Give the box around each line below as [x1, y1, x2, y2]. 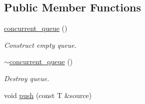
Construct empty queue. [4, 39, 77, 50]
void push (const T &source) [4, 90, 92, 100]
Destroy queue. [4, 73, 49, 83]
